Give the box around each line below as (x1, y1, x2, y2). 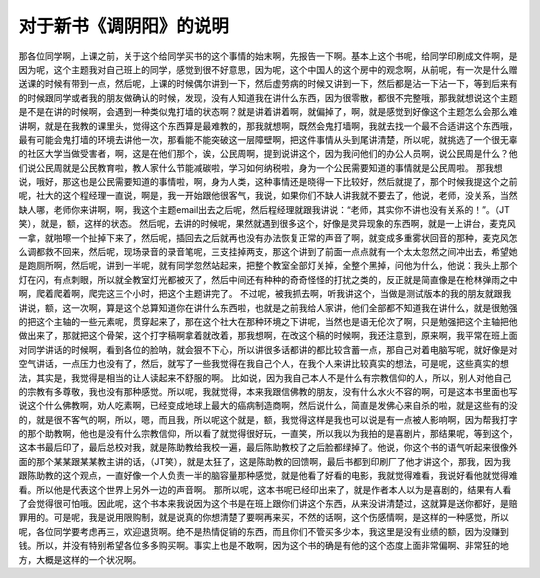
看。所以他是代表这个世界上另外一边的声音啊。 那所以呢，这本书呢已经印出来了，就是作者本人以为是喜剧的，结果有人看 (18, 483, 512, 495)
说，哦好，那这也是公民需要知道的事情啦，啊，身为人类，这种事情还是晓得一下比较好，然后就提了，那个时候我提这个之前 (18, 176, 518, 188)
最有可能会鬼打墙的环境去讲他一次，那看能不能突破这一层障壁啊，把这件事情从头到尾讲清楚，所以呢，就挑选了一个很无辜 (18, 133, 518, 145)
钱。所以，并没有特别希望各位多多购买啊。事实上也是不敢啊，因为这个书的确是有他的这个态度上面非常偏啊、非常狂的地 (18, 540, 509, 552)
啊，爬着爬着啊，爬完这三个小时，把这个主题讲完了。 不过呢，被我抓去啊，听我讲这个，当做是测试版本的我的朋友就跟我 (18, 288, 512, 300)
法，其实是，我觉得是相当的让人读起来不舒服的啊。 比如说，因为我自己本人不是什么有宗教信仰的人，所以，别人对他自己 (18, 371, 512, 384)
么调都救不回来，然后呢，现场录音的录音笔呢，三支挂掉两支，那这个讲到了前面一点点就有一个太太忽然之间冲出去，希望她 (18, 246, 518, 258)
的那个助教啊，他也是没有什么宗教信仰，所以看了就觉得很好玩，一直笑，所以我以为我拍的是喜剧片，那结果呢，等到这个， (18, 428, 518, 440)
